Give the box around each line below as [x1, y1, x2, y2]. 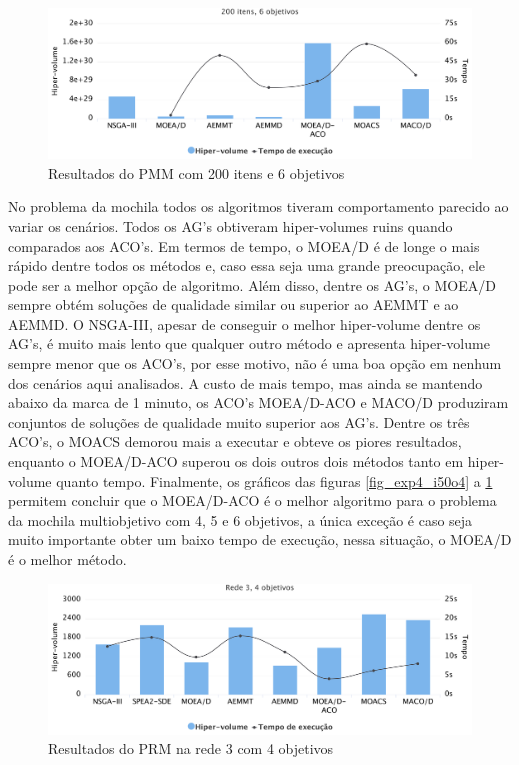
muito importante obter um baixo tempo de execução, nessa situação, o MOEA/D [8, 529, 512, 550]
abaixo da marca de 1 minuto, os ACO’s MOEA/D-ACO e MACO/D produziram [8, 392, 509, 413]
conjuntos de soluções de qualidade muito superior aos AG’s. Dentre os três [8, 411, 470, 432]
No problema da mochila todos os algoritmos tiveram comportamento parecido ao [8, 196, 509, 217]
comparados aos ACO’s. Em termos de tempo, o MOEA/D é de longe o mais [8, 235, 480, 256]
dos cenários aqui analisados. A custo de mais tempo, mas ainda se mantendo [8, 372, 483, 393]
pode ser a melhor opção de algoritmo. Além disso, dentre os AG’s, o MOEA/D [8, 274, 496, 295]
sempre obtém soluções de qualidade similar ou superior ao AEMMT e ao [8, 294, 459, 315]
